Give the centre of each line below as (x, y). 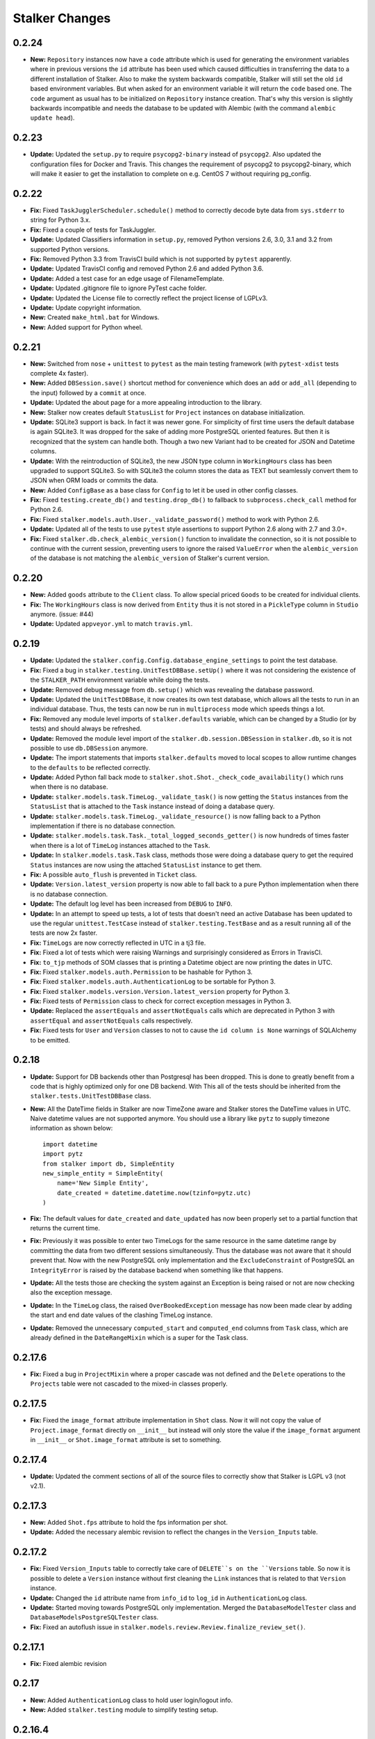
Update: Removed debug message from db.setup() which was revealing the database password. (172, 689)
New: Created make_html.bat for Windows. (95, 317)
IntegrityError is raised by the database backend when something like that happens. (157, 1270)
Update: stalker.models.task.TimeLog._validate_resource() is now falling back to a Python (175, 816)
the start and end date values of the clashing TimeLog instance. (122, 1315)
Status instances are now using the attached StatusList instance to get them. (146, 865)
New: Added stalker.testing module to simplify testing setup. (124, 1709)
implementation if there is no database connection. (103, 826)
